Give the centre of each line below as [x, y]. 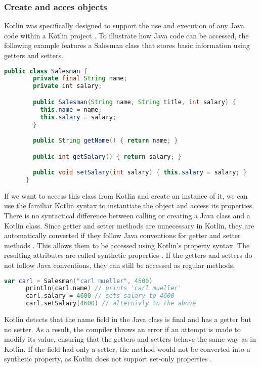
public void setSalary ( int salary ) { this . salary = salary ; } [140, 173]
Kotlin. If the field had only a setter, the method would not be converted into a [127, 349]
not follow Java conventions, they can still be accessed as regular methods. [120, 265]
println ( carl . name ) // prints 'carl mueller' [103, 288]
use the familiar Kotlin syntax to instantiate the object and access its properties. [129, 205]
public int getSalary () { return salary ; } [107, 156]
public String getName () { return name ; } [105, 141]
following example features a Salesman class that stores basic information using [127, 45]
